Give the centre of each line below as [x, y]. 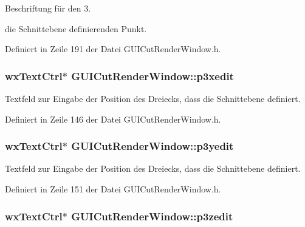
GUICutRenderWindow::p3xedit [152, 76]
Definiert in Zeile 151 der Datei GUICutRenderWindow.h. [113, 189]
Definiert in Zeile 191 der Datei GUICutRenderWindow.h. [113, 49]
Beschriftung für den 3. [48, 8]
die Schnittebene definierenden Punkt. [76, 28]
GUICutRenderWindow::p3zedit [152, 216]
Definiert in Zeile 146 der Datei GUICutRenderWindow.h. [113, 119]
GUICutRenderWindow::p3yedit [152, 146]
